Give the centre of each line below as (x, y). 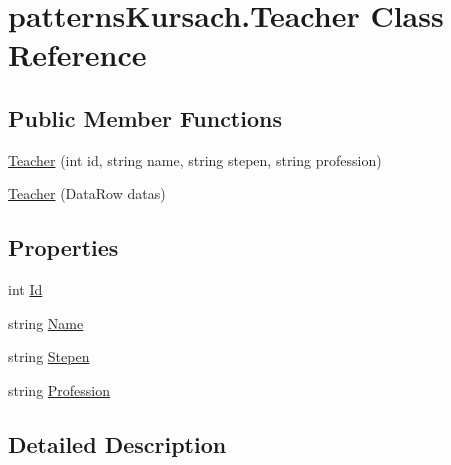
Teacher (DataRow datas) (87, 193)
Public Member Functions (145, 117)
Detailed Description (117, 443)
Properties (63, 247)
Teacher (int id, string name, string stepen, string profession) (195, 159)
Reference (77, 54)
